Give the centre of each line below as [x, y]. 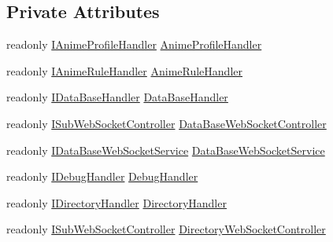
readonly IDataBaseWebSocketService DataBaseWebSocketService [166, 150]
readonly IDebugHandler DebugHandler [102, 176]
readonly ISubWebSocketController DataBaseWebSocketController [166, 123]
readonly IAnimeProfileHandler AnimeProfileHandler [134, 44]
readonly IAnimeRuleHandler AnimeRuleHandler [124, 70]
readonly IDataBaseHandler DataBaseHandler [117, 97]
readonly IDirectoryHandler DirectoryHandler [117, 202]
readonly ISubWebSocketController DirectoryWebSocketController [166, 229]
